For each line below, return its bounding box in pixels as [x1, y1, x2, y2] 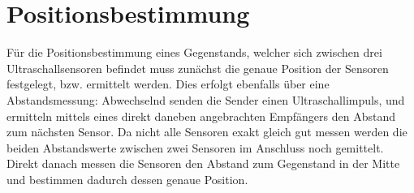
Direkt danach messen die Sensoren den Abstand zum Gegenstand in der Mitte [6, 155, 400, 172]
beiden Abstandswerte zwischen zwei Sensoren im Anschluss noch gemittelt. [6, 139, 384, 156]
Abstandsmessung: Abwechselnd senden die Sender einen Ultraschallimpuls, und [6, 91, 405, 108]
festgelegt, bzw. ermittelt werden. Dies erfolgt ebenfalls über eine [6, 75, 330, 92]
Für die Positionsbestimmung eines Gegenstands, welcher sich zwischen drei [6, 44, 382, 61]
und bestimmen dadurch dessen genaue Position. [6, 170, 248, 187]
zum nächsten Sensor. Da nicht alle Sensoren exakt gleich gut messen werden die [6, 123, 408, 140]
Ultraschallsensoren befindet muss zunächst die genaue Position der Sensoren [6, 59, 389, 76]
